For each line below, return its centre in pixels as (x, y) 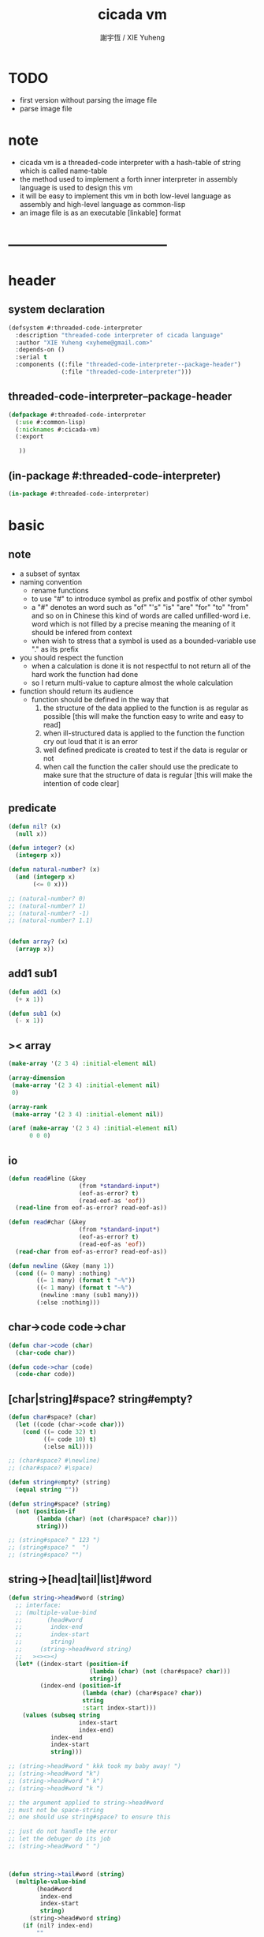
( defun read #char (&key (47, 1222)
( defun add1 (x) (35, 992)
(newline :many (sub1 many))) (89, 1296)
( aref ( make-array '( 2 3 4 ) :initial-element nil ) (93, 1128)
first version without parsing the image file (88, 100)
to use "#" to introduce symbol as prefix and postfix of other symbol (142, 599)
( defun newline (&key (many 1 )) (61, 1266)
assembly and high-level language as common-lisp (102, 204)
